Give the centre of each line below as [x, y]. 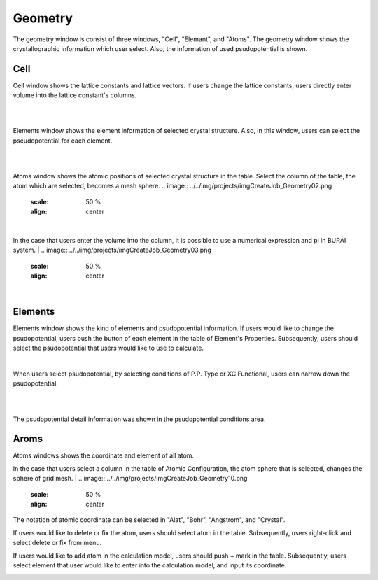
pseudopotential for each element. [63, 141]
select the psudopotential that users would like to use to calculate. [108, 348]
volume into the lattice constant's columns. [75, 95]
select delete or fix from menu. [57, 543]
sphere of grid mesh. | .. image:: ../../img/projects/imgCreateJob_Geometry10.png [130, 479]
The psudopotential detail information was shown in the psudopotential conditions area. [139, 419]
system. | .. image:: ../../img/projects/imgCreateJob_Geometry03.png [112, 250]
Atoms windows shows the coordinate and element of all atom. [104, 455]
